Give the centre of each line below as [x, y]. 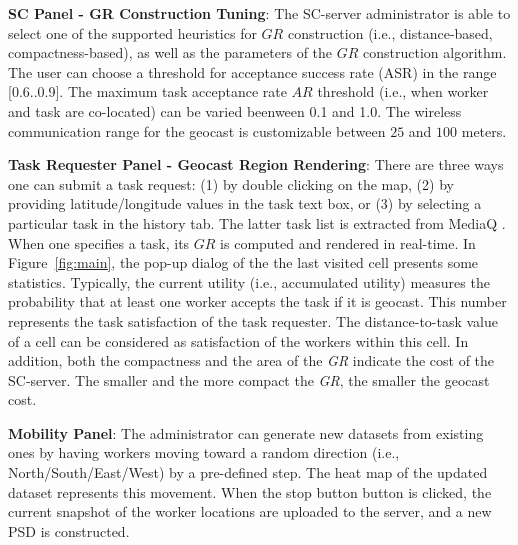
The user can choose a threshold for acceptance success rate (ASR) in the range [252, 71]
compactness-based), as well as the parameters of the [170, 52]
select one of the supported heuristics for [132, 32]
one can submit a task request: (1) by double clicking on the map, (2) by [231, 183]
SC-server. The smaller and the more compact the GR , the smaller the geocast [249, 379]
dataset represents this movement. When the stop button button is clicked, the [250, 491]
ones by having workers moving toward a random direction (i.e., [204, 452]
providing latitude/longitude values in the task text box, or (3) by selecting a [245, 203]
